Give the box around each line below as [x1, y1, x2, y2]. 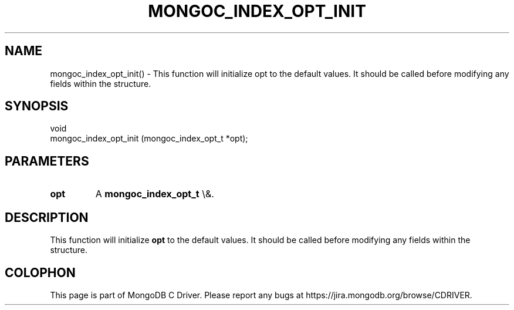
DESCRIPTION [5, 210, 89, 225]
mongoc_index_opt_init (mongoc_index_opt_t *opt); [50, 133, 248, 144]
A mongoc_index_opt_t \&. [95, 188, 214, 200]
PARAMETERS [5, 153, 89, 169]
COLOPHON [5, 265, 76, 280]
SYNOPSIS [5, 99, 69, 114]
